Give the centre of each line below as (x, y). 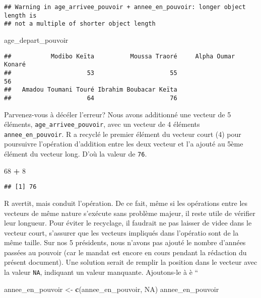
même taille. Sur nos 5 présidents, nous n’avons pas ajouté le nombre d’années (125, 242)
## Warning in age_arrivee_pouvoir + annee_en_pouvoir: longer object (125, 7)
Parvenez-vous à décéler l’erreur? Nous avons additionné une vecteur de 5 (118, 114)
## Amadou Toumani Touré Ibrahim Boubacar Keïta (91, 90)
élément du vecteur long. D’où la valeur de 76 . (76, 154)
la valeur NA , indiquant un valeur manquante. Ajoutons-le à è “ (101, 272)
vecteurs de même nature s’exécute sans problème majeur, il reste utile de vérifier (130, 213)
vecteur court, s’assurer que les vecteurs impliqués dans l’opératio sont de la (121, 232)
